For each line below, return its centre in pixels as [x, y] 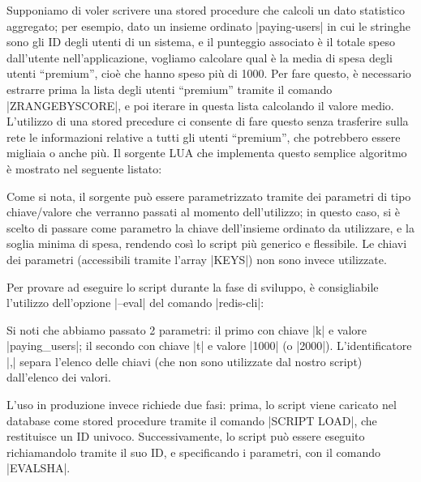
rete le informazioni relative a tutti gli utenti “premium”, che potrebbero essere [204, 136]
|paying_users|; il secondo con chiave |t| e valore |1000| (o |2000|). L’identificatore [209, 346]
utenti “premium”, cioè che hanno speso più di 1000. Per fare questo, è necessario [209, 73]
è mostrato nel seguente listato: [84, 168]
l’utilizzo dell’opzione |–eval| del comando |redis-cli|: [135, 303]
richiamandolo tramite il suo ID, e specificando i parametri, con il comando [193, 452]
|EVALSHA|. [39, 468]
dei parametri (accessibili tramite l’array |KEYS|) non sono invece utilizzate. [197, 259]
